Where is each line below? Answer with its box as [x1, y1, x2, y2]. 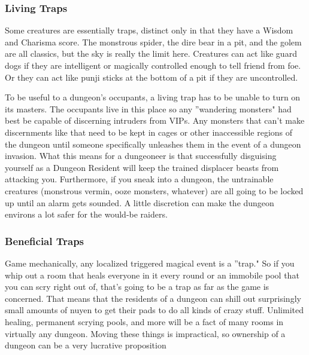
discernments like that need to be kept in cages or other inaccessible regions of [5, 126, 293, 138]
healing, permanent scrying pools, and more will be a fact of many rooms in [5, 315, 284, 328]
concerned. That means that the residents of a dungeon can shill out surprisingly [5, 292, 301, 304]
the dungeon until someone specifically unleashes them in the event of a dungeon [5, 137, 301, 150]
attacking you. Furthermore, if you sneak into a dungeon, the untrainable [5, 173, 274, 185]
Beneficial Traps [5, 233, 84, 248]
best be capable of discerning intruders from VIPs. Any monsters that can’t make [5, 114, 305, 127]
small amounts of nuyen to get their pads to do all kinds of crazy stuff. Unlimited [5, 304, 304, 316]
